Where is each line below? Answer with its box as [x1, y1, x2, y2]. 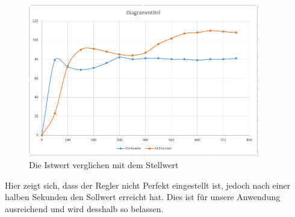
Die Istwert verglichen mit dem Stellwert [29, 159, 179, 171]
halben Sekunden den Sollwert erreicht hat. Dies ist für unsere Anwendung [5, 190, 281, 203]
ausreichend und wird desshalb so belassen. [5, 202, 164, 215]
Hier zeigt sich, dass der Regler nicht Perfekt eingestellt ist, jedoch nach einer [5, 178, 291, 191]
